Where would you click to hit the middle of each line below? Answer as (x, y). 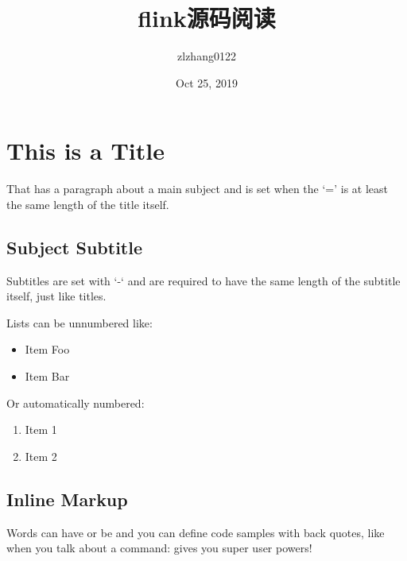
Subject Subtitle (75, 247)
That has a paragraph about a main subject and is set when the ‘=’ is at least (198, 189)
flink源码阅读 (207, 18)
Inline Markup (67, 499)
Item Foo (47, 349)
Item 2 (41, 456)
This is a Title (85, 151)
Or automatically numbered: (76, 402)
